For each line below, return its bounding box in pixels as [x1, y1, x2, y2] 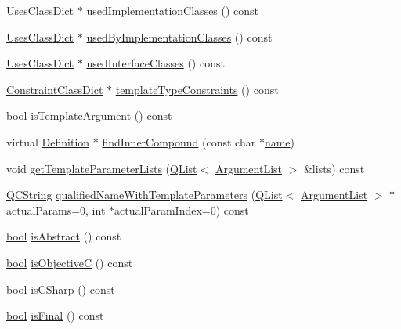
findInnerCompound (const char [102, 133, 256, 150]
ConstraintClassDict [6, 81, 103, 97]
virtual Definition [6, 133, 90, 150]
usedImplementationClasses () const [86, 2, 259, 18]
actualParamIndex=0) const [114, 201, 249, 218]
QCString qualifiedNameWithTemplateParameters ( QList [6, 186, 283, 203]
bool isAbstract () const [6, 228, 121, 244]
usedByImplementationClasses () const [86, 28, 273, 45]
